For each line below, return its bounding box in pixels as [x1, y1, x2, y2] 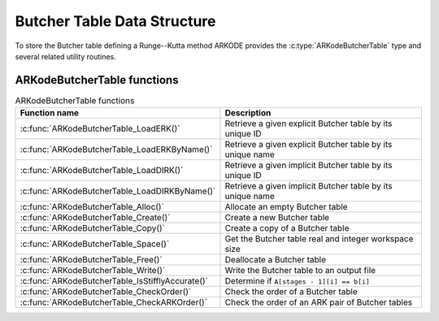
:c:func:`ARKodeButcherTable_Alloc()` [20, 202, 164, 213]
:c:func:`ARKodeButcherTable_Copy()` [20, 223, 166, 234]
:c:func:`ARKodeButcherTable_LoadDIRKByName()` [20, 185, 216, 197]
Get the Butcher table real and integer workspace [224, 233, 414, 245]
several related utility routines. [15, 51, 117, 61]
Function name [20, 107, 80, 119]
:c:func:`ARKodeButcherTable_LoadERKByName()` [20, 144, 213, 155]
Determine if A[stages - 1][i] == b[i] [224, 275, 370, 287]
